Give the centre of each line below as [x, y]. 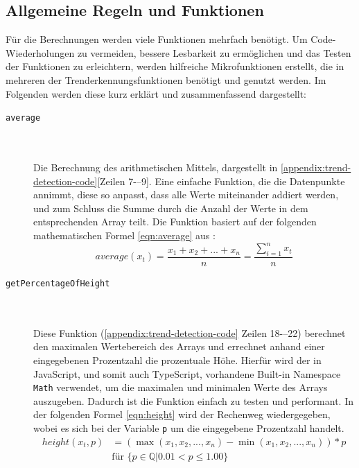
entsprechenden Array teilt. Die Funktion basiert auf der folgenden [175, 222]
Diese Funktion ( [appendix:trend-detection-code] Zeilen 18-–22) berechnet [190, 332]
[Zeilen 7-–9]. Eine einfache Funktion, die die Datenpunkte [221, 181]
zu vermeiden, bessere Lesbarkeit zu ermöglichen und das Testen [214, 52]
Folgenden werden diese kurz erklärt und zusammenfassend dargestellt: [156, 93]
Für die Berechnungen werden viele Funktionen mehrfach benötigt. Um [157, 39]
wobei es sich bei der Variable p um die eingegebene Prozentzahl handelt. [189, 427]
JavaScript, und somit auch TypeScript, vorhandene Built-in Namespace [187, 373]
